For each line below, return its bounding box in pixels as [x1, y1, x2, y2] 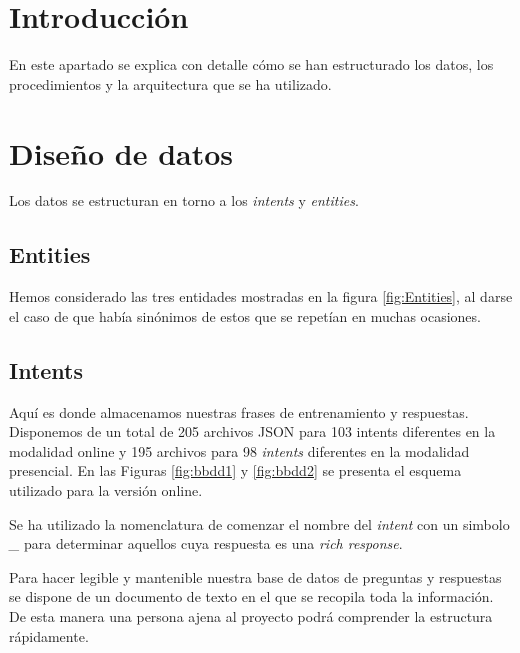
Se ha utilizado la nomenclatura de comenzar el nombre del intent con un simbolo [9, 513, 510, 534]
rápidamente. [9, 625, 89, 646]
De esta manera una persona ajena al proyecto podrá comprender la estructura [9, 605, 493, 626]
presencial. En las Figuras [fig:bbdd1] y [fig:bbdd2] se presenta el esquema [9, 460, 462, 481]
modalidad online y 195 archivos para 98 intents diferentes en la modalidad [9, 440, 470, 461]
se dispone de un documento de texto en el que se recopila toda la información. [9, 586, 494, 607]
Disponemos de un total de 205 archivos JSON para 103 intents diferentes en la [9, 421, 496, 442]
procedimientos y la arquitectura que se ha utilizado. [9, 73, 332, 94]
